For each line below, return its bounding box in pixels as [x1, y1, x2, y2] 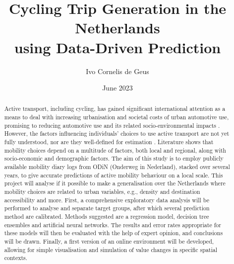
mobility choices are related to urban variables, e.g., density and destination [4, 187, 200, 196]
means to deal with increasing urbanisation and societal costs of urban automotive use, [4, 113, 229, 121]
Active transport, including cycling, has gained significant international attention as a [4, 104, 226, 113]
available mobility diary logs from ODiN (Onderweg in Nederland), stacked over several [4, 163, 230, 171]
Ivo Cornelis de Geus [86, 66, 149, 76]
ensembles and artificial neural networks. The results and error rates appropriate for [4, 220, 221, 229]
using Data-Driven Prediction [14, 37, 221, 57]
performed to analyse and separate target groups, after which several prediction [4, 204, 210, 212]
